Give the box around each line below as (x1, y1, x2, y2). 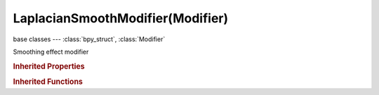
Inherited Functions (13, 77, 84, 87)
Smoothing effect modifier (13, 47, 89, 56)
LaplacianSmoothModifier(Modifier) (13, 10, 229, 26)
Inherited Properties (13, 61, 86, 71)
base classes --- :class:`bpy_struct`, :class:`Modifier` (13, 35, 166, 43)
